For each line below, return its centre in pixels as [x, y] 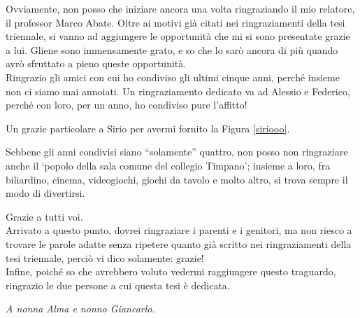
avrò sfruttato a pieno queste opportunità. [96, 63]
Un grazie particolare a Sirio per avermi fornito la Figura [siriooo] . [148, 128]
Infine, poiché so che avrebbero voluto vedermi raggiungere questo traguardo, [171, 271]
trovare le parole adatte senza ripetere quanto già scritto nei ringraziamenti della [179, 243]
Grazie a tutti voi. [44, 216]
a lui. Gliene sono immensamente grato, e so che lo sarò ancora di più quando [172, 49]
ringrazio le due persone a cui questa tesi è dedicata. [118, 285]
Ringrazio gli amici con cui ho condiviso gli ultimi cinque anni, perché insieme [173, 77]
